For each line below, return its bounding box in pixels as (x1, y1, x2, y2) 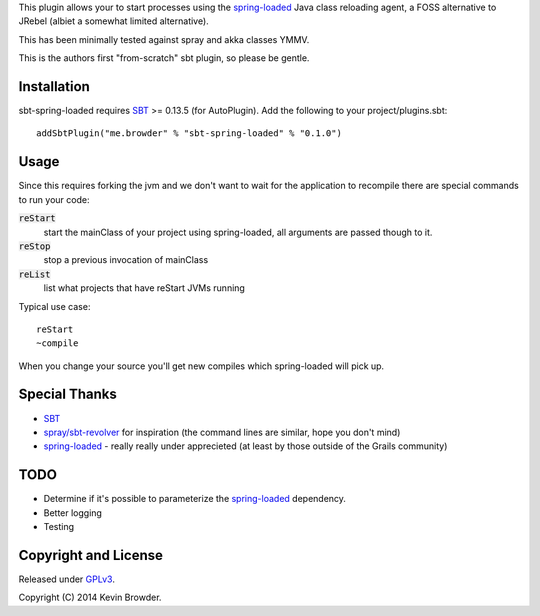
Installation (18, 78, 90, 95)
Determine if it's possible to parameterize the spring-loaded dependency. (43, 493, 347, 505)
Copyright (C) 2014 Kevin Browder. (18, 591, 162, 604)
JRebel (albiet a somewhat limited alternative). (18, 15, 209, 27)
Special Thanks (18, 386, 117, 403)
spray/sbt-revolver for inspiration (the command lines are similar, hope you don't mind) (43, 426, 401, 438)
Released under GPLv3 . (18, 573, 115, 585)
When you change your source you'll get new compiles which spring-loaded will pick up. (18, 360, 385, 372)
